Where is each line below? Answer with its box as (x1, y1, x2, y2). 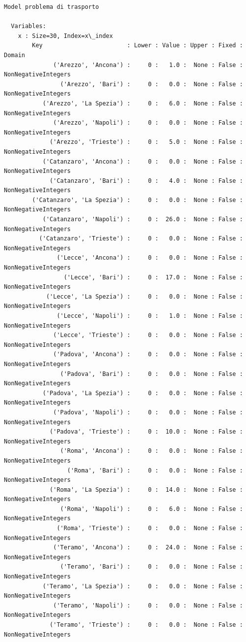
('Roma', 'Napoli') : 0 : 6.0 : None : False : (60, 505, 243, 512)
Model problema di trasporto (4, 3, 99, 10)
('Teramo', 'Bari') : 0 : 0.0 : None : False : (60, 563, 243, 571)
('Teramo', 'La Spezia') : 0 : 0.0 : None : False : (42, 582, 243, 590)
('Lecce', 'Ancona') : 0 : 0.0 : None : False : (56, 254, 243, 262)
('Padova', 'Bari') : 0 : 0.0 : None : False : (60, 370, 243, 377)
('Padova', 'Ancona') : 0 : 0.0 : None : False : (53, 351, 243, 358)
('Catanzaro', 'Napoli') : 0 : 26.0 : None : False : (42, 216, 243, 223)
